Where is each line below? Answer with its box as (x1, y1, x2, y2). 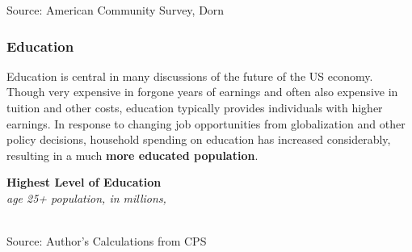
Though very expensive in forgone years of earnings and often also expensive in (6, 83, 398, 100)
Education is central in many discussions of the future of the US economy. (6, 67, 373, 84)
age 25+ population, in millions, (6, 189, 166, 206)
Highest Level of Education (6, 174, 162, 191)
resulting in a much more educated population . (6, 146, 259, 163)
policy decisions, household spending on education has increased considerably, (6, 131, 391, 148)
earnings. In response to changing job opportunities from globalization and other (6, 115, 406, 132)
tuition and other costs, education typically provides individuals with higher (6, 99, 383, 115)
